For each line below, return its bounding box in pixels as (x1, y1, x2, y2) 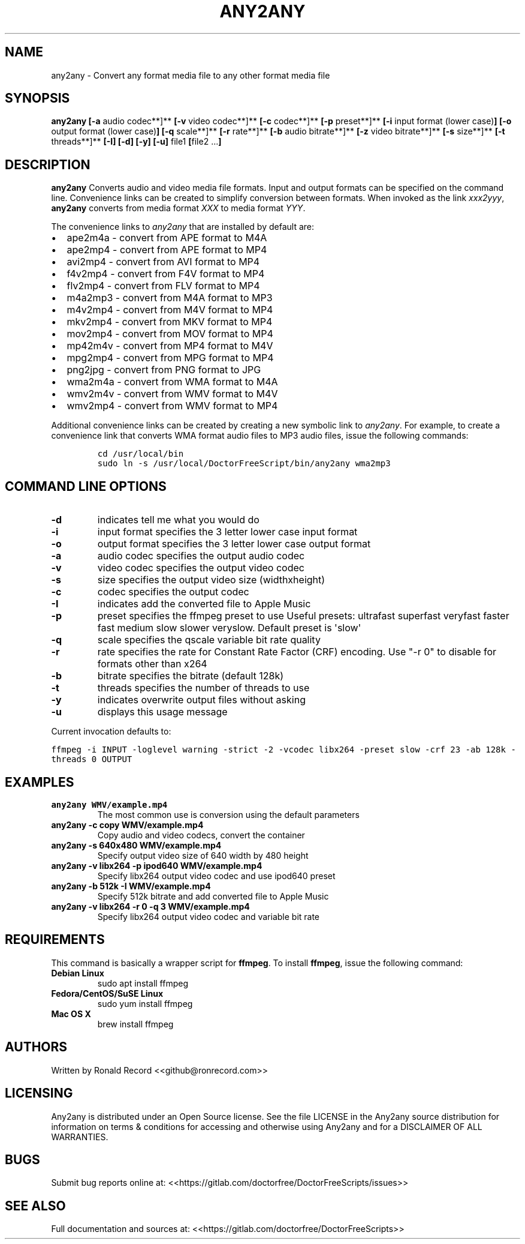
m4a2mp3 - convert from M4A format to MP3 (67, 292, 273, 304)
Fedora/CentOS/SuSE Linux (51, 988, 164, 999)
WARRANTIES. (51, 1131, 108, 1142)
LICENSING (5, 1086, 73, 1101)
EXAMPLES (5, 774, 74, 790)
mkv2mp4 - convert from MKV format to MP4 (67, 316, 273, 328)
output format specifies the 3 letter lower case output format (97, 538, 371, 550)
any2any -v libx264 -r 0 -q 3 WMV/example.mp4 (51, 901, 250, 912)
